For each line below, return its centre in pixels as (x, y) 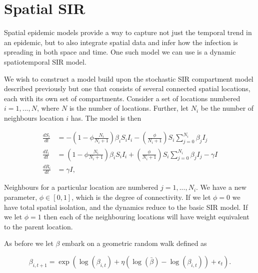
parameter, (21, 197)
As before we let (29, 243)
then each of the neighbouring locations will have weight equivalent (146, 217)
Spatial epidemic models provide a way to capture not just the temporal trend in (128, 32)
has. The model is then (106, 117)
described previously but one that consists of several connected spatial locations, (127, 88)
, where (48, 108)
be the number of (227, 108)
